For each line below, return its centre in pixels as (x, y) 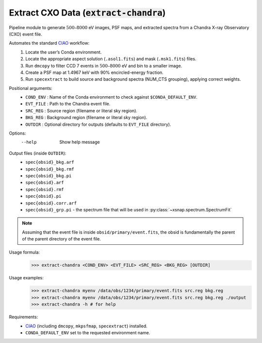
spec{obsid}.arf (45, 183)
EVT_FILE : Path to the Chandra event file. (68, 104)
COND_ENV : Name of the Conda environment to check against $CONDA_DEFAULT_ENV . (111, 97)
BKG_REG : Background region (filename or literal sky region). (86, 118)
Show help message (80, 142)
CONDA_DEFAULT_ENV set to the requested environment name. (88, 332)
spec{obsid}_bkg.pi (49, 176)
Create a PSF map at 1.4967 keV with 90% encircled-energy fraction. (94, 72)
